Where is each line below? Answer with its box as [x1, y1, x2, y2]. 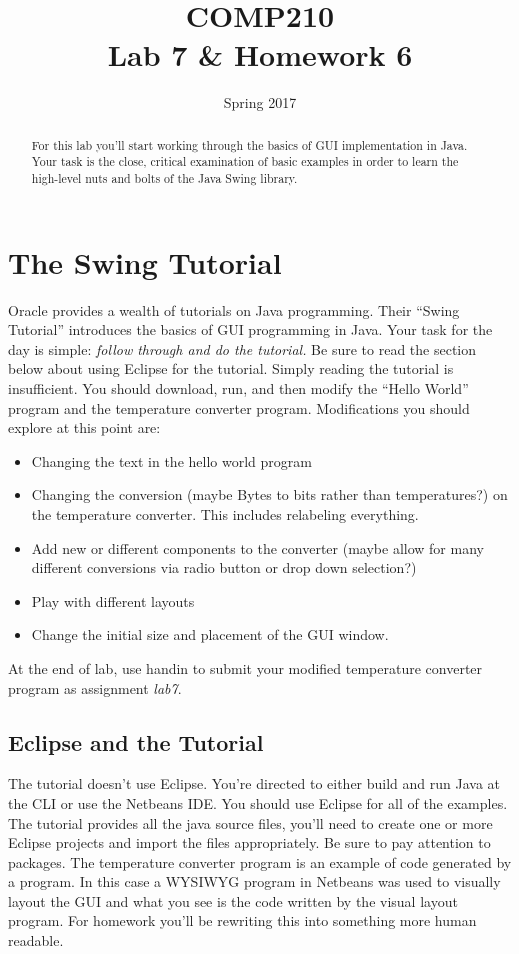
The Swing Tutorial [8, 241, 282, 282]
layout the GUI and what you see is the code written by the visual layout [8, 890, 458, 911]
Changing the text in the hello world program [31, 450, 312, 471]
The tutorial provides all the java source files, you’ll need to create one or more [8, 812, 493, 833]
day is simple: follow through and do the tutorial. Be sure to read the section [8, 338, 477, 359]
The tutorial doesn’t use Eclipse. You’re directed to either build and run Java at [8, 773, 501, 794]
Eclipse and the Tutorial [8, 726, 264, 757]
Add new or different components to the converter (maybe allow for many [31, 537, 484, 558]
